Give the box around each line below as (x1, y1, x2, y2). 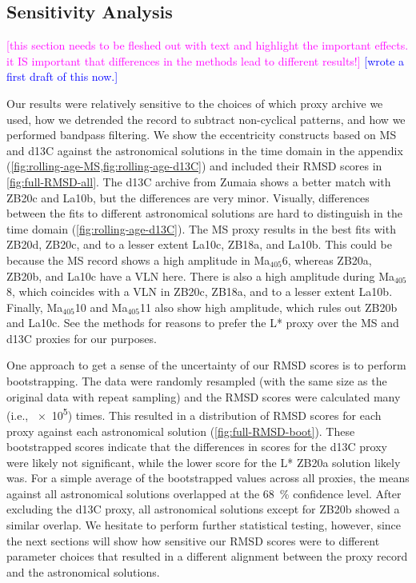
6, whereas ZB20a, (282, 251, 372, 268)
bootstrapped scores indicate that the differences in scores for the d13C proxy (6, 438, 387, 455)
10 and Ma (74, 298, 128, 315)
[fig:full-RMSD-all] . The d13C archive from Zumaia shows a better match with (6, 173, 391, 190)
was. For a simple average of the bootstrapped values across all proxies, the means (6, 469, 410, 486)
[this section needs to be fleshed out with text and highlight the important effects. (6, 37, 409, 54)
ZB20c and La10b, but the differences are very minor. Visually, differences (6, 189, 370, 206)
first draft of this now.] (6, 68, 118, 85)
